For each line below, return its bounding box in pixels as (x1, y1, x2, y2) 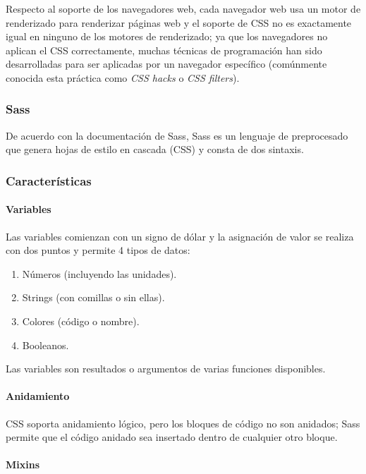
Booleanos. (22, 337, 69, 352)
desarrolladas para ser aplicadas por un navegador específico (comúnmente (6, 56, 327, 71)
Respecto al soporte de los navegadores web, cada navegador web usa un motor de (6, 1, 361, 16)
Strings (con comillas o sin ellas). (22, 290, 165, 305)
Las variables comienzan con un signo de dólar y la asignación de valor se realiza (6, 229, 354, 243)
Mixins (6, 457, 40, 472)
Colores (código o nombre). (22, 313, 140, 328)
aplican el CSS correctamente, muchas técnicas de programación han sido (6, 42, 322, 57)
